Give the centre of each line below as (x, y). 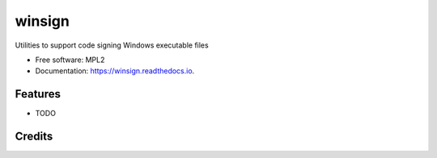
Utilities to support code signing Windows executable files (112, 45)
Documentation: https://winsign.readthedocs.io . (115, 71)
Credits (34, 137)
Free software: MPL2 (70, 60)
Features (38, 94)
